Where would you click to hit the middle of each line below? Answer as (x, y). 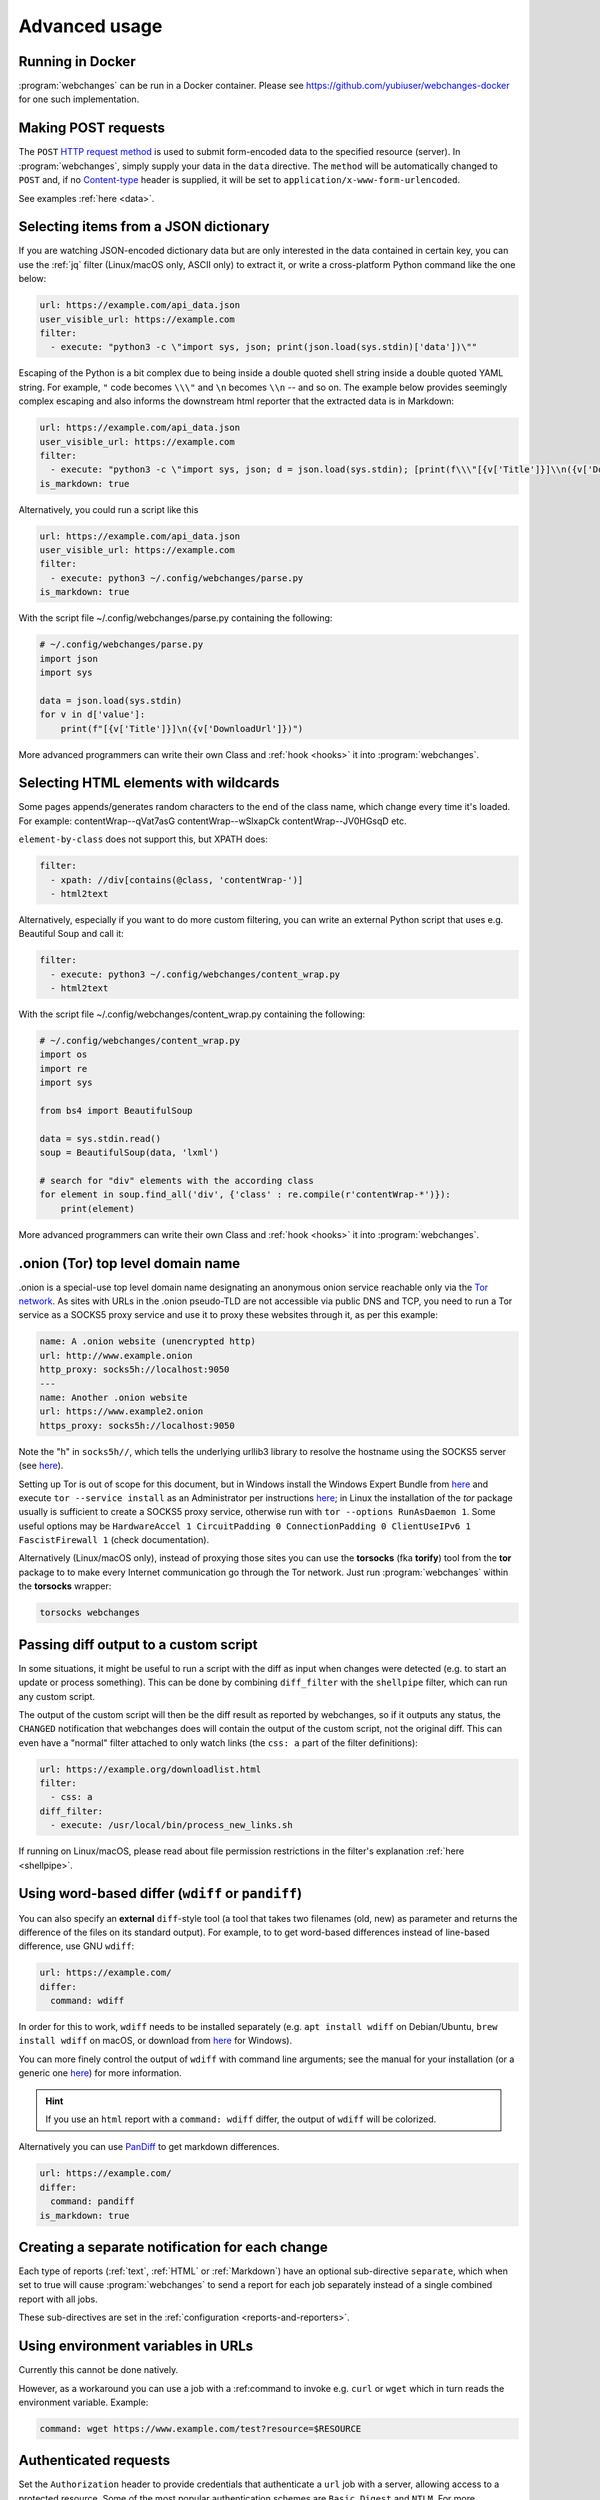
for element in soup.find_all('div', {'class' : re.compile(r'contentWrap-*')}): (245, 1194)
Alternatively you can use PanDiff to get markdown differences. (149, 2147)
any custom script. (56, 1696)
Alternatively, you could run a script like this (108, 509)
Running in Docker (77, 61)
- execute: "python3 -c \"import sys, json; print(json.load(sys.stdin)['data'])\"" (264, 347)
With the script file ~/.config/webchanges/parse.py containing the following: (175, 618)
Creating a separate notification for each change (173, 2246)
